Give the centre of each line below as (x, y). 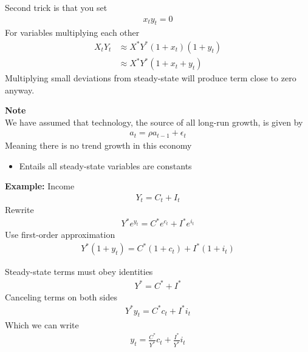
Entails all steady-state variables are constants (105, 165)
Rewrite (19, 210)
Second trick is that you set (56, 7)
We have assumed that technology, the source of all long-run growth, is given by (154, 122)
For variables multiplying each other (72, 32)
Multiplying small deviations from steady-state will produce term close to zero (151, 78)
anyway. (20, 90)
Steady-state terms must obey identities (79, 272)
